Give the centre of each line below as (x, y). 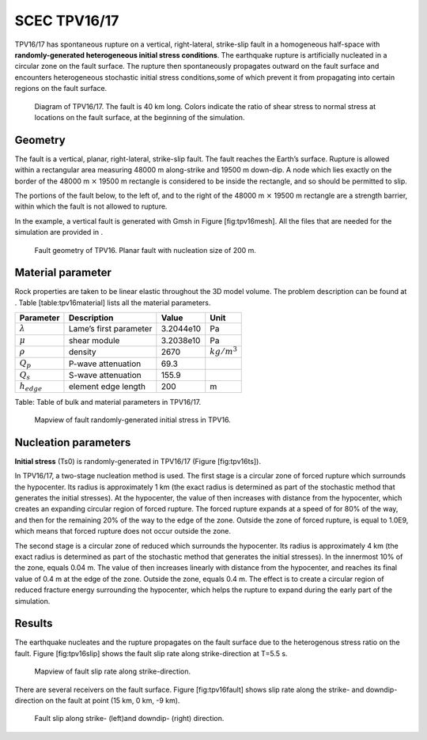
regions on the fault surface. (61, 89)
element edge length (107, 387)
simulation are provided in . (59, 232)
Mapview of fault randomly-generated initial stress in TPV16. (132, 420)
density (82, 352)
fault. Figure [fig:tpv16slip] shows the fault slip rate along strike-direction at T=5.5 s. (151, 653)
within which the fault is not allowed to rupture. (91, 206)
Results (34, 623)
